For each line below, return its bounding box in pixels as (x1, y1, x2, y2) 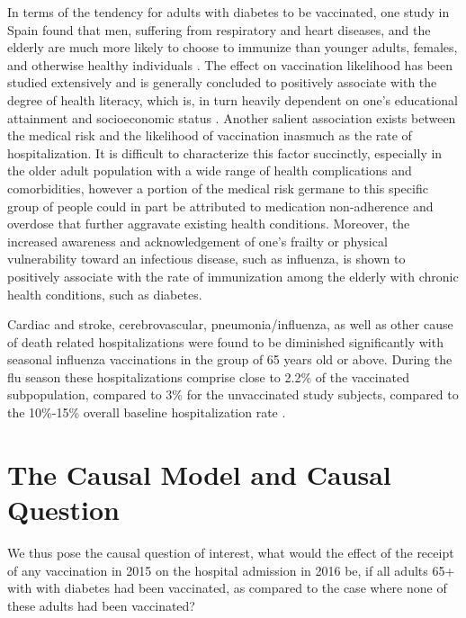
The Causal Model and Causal (7, 455, 391, 492)
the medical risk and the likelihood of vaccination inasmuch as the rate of (7, 126, 412, 145)
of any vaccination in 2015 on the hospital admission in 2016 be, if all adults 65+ (7, 560, 455, 579)
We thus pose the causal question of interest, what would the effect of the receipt (7, 542, 454, 561)
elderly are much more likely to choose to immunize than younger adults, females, (7, 38, 458, 57)
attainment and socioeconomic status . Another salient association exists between (7, 108, 456, 127)
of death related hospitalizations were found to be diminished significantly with (7, 332, 444, 351)
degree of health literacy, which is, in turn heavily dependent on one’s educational (7, 90, 458, 109)
